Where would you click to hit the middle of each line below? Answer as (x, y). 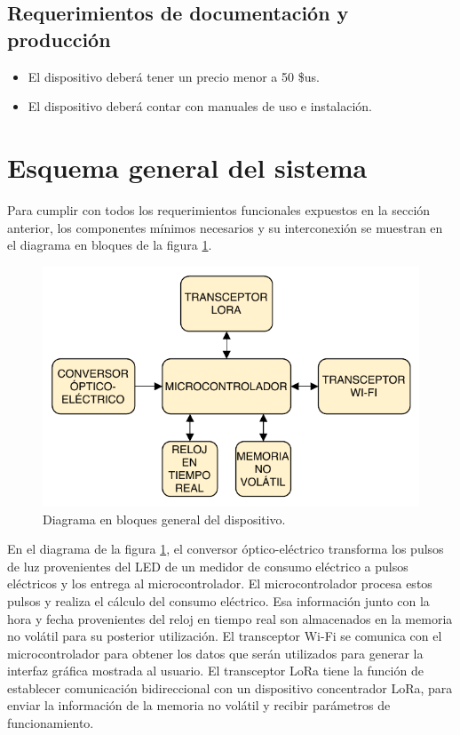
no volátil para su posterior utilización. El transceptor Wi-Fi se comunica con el (225, 636)
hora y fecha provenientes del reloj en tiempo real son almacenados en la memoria (230, 618)
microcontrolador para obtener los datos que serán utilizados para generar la (215, 653)
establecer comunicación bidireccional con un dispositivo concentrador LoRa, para (230, 687)
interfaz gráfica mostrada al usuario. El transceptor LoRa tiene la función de (215, 671)
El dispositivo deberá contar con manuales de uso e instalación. (200, 106)
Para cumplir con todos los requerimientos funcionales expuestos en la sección (219, 209)
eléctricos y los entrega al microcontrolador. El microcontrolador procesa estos (220, 583)
